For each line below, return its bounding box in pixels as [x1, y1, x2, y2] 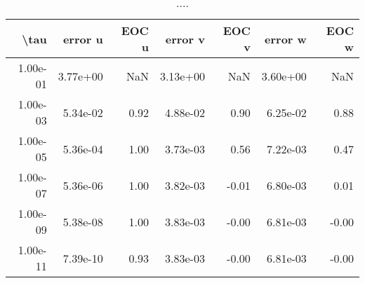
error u [62, 30, 103, 47]
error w [265, 30, 307, 47]
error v [165, 30, 205, 47]
